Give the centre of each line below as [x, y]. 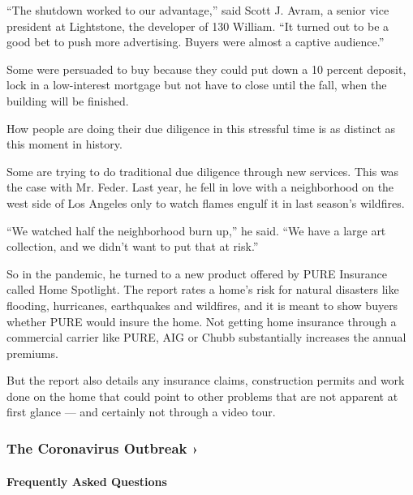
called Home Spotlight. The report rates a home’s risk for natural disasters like [203, 289]
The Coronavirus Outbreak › [103, 448]
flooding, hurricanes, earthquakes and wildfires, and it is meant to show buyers [202, 305]
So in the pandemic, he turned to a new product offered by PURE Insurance [197, 273]
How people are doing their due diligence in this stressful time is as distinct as [201, 128]
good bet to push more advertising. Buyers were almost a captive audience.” [196, 42]
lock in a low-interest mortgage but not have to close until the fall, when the [197, 85]
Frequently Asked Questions [87, 481]
